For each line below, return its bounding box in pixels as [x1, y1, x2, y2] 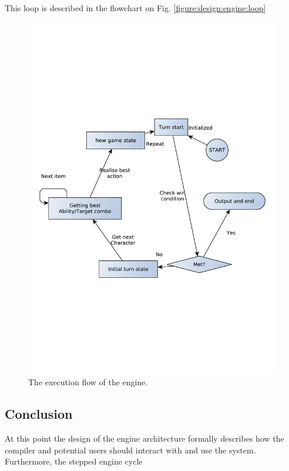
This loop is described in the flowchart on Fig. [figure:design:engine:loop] [5, 2, 266, 14]
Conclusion [5, 405, 73, 423]
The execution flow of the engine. [28, 376, 148, 388]
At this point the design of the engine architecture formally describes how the [5, 432, 284, 445]
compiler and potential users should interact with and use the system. [5, 443, 256, 456]
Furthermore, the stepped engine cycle [5, 455, 143, 467]
